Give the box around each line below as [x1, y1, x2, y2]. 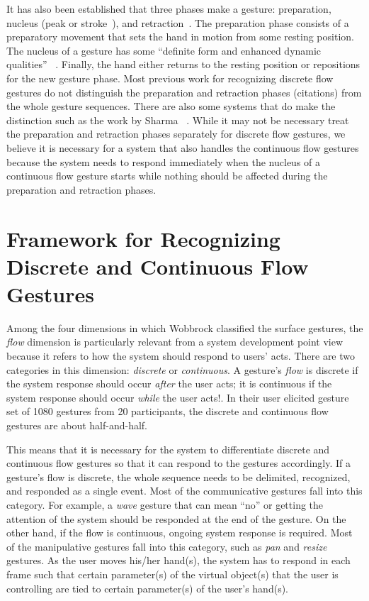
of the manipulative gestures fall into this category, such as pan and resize [6, 539, 327, 553]
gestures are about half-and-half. [6, 417, 147, 432]
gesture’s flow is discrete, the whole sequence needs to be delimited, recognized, [6, 469, 351, 484]
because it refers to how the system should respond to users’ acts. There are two [6, 348, 356, 363]
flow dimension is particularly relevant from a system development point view [6, 334, 344, 349]
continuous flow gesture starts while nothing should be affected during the [6, 168, 328, 183]
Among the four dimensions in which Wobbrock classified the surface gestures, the [6, 320, 363, 335]
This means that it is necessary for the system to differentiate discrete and [6, 441, 330, 456]
